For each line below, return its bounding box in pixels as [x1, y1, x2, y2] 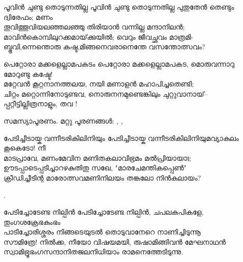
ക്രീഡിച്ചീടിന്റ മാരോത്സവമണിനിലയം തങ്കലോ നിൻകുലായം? [4, 172, 201, 183]
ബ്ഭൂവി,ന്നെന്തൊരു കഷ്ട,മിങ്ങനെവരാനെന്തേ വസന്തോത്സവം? [4, 41, 205, 52]
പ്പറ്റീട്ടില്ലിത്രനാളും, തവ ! [4, 98, 77, 109]
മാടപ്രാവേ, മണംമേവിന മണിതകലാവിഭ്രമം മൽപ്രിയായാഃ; [4, 152, 192, 163]
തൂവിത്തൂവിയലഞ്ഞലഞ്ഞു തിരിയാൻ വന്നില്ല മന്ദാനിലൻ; [4, 21, 185, 32]
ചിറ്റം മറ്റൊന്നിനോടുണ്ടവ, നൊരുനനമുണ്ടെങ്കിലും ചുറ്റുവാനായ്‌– [4, 88, 208, 99]
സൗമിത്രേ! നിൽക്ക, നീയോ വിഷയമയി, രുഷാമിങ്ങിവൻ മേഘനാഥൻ [4, 236, 226, 247]
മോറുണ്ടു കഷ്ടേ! [4, 68, 53, 79]
